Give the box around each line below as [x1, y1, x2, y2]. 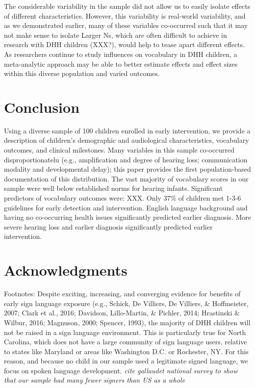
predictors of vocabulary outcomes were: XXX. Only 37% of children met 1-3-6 [4, 193, 241, 203]
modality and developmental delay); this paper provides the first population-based [4, 164, 251, 174]
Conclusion [4, 97, 80, 117]
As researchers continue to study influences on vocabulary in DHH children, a [4, 49, 237, 59]
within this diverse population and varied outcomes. [4, 68, 160, 78]
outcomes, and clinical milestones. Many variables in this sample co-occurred [4, 145, 234, 155]
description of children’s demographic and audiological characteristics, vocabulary [4, 135, 249, 145]
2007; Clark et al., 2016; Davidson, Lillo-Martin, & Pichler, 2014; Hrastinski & [4, 308, 240, 318]
